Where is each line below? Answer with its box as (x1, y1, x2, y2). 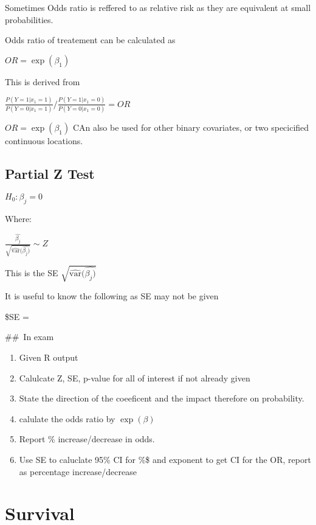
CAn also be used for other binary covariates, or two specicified (72, 121, 309, 133)
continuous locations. (5, 134, 83, 147)
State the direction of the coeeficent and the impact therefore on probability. (19, 392, 304, 405)
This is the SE (5, 266, 58, 279)
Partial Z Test (5, 164, 95, 183)
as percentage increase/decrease (19, 465, 137, 478)
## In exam (5, 330, 54, 343)
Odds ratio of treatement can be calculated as (5, 33, 176, 46)
